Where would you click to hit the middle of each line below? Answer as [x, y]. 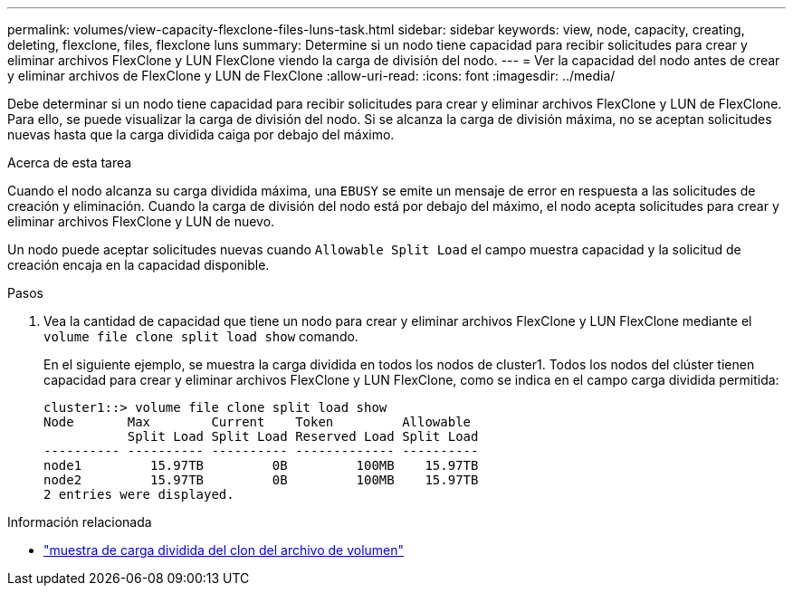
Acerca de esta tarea [70, 163]
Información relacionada [80, 522]
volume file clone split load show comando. [201, 336]
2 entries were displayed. [139, 494]
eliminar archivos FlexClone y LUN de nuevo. [141, 221]
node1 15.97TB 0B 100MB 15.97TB [261, 465]
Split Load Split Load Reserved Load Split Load [303, 436]
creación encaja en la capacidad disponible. [139, 265]
